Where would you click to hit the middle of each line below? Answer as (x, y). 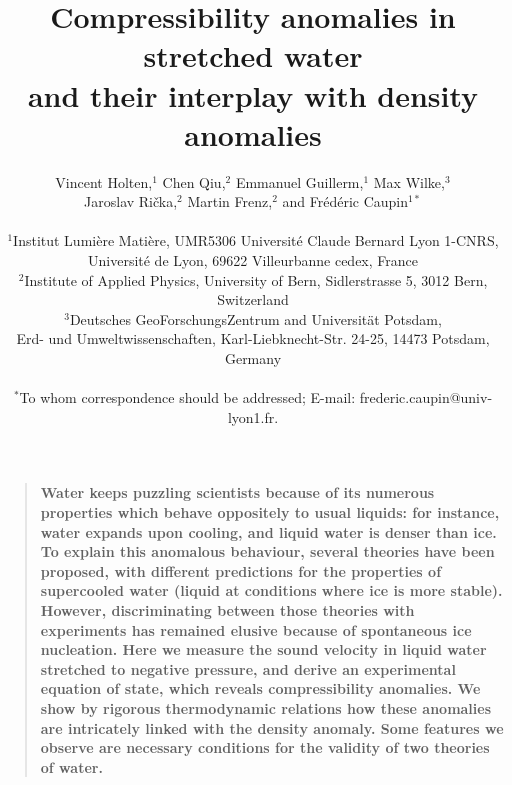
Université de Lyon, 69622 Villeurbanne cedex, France (253, 260)
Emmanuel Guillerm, (299, 181)
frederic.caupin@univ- (426, 397)
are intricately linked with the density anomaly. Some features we (272, 727)
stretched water (253, 55)
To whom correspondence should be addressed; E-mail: (187, 397)
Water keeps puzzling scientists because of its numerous (237, 492)
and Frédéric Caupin (345, 201)
